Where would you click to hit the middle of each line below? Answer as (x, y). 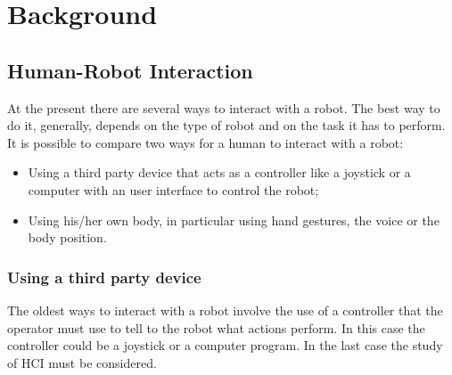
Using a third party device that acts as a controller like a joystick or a (219, 172)
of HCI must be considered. (82, 362)
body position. (67, 237)
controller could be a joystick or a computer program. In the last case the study (225, 345)
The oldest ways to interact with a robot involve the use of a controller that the (225, 310)
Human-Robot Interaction (130, 70)
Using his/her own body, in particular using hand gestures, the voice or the (234, 220)
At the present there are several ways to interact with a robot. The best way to (224, 107)
